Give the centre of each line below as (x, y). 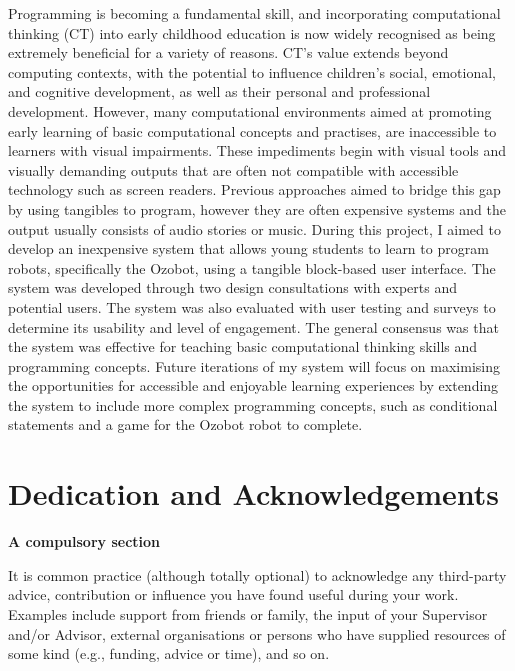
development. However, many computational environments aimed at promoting (250, 110)
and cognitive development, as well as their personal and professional (219, 91)
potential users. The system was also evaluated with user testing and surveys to (252, 306)
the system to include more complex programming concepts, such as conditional (253, 404)
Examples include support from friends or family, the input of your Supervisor (248, 613)
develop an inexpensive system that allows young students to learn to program (248, 248)
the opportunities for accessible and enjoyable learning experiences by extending (253, 385)
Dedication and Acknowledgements (254, 493)
